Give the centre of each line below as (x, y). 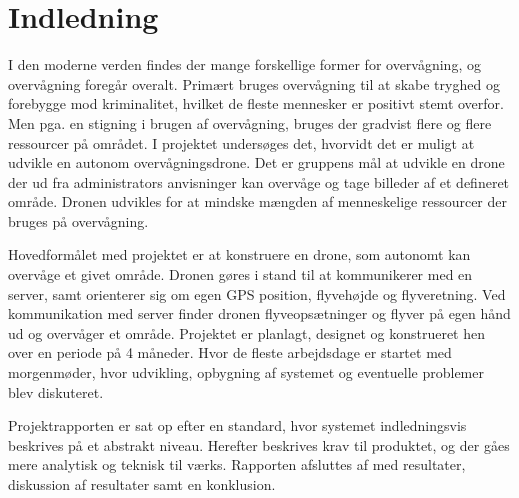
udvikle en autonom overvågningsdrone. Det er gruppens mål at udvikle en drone (256, 162)
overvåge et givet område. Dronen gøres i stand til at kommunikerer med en (240, 274)
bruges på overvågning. (78, 220)
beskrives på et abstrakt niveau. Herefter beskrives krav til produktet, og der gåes (259, 444)
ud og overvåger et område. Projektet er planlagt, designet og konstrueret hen (247, 332)
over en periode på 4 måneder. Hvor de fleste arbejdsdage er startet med (230, 352)
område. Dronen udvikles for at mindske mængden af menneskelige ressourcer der (257, 201)
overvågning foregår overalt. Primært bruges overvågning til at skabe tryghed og (254, 83)
